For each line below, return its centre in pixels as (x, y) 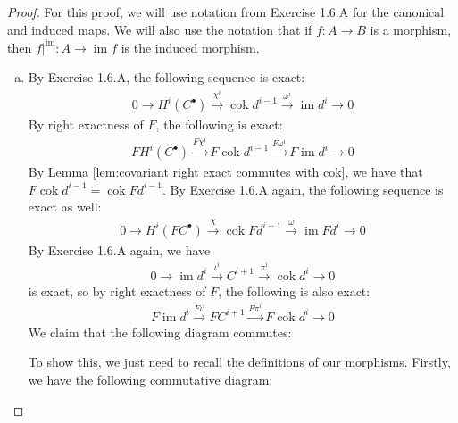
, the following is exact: (219, 124)
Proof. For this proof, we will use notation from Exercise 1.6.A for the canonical (226, 12)
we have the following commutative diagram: (150, 379)
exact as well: (65, 207)
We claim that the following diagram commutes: (160, 332)
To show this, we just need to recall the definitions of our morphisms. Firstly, (239, 362)
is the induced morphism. (190, 47)
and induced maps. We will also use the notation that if (160, 29)
